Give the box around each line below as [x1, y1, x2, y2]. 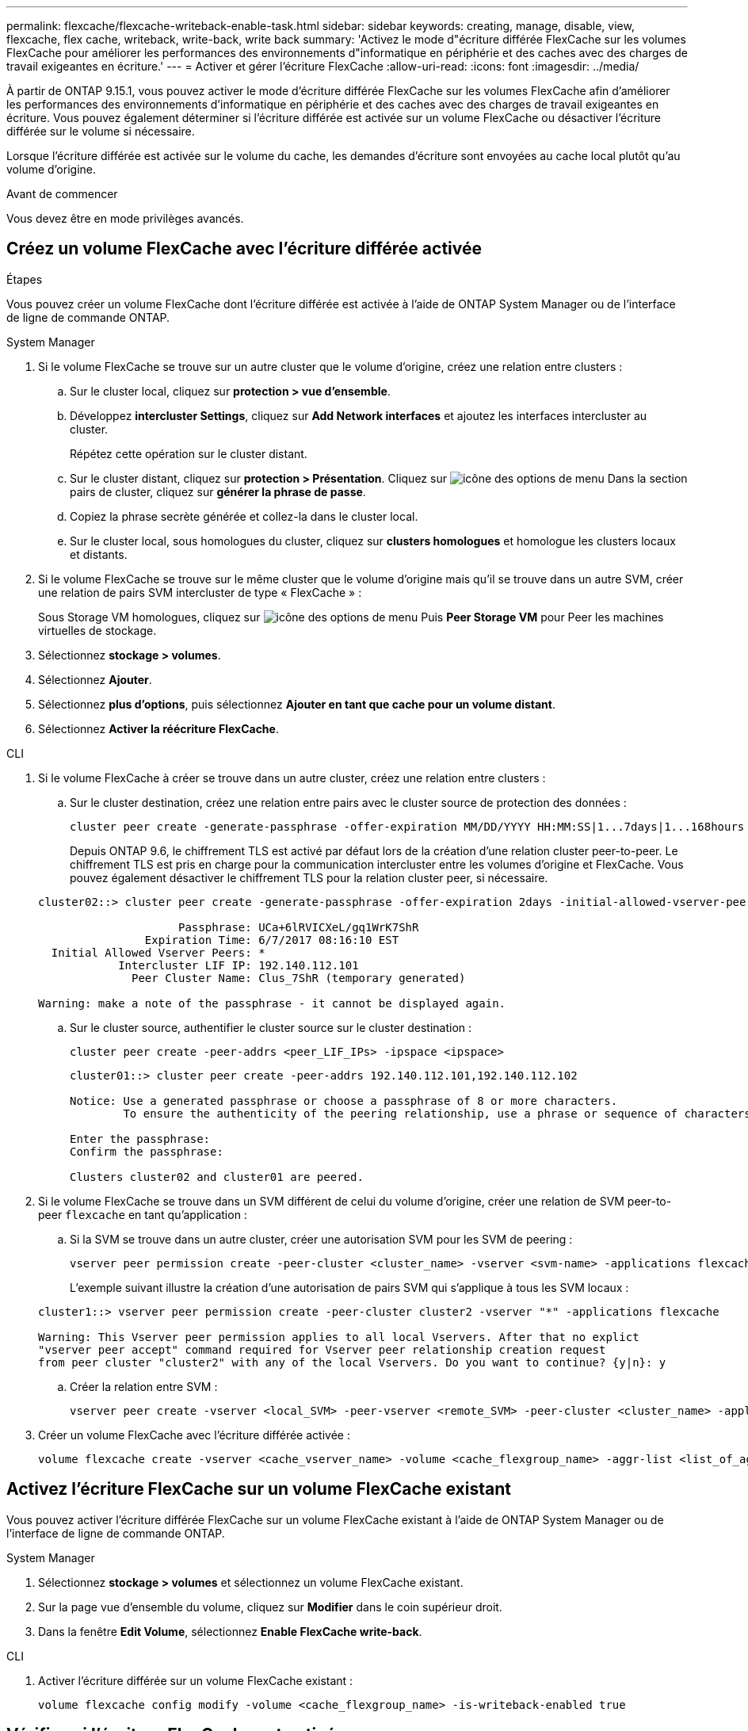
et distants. [70, 547, 128, 561]
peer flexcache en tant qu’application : [38, 1207, 247, 1221]
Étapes [6, 272, 43, 286]
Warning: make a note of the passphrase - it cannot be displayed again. [38, 996, 506, 1010]
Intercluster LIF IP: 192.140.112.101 [118, 958, 359, 972]
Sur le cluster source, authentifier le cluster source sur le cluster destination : [70, 1020, 472, 1034]
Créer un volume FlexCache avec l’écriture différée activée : [38, 1427, 350, 1442]
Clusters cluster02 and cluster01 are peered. [70, 1170, 364, 1183]
